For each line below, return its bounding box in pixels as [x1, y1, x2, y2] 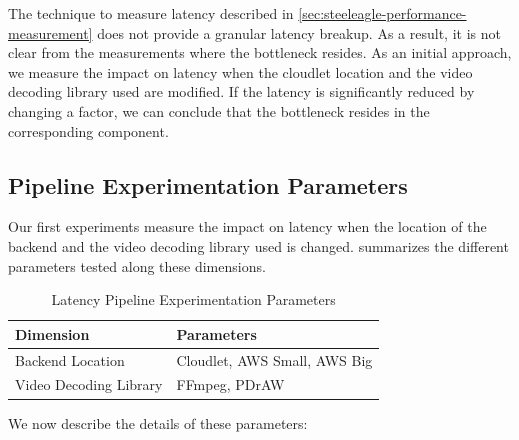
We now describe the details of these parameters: [8, 412, 308, 433]
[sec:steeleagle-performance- [298, 3, 467, 23]
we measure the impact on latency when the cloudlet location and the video [8, 61, 473, 82]
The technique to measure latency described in [8, 3, 294, 23]
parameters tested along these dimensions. [8, 255, 266, 276]
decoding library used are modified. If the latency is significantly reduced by [8, 81, 475, 102]
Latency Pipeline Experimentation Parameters [51, 289, 336, 310]
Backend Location [15, 349, 125, 370]
